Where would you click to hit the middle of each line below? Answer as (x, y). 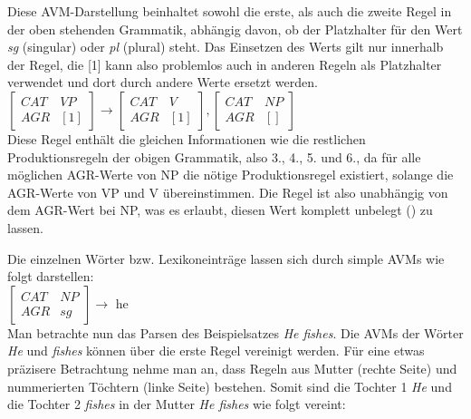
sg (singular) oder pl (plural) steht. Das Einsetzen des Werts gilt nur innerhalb (226, 47)
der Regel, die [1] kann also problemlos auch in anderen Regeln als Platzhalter (225, 64)
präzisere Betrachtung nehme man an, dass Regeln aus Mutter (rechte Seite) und (232, 368)
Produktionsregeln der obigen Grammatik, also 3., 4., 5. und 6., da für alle (214, 156)
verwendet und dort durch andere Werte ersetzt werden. (163, 82)
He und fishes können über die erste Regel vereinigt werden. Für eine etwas (216, 351)
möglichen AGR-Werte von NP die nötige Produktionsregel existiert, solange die (231, 175)
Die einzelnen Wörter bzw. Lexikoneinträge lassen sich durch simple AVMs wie (226, 258)
